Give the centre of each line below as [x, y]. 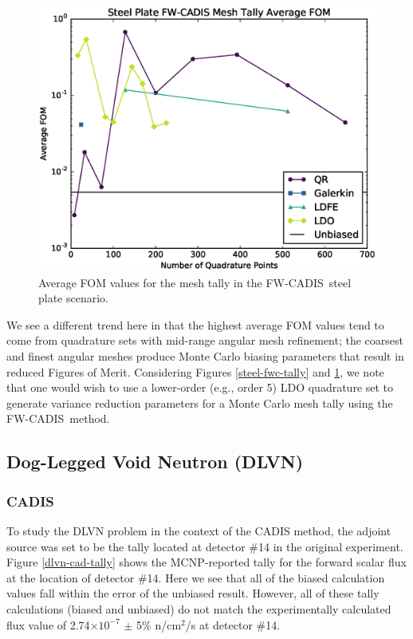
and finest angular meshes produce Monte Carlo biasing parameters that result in [205, 356]
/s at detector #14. [233, 624]
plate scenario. [74, 298]
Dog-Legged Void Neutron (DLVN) [155, 461]
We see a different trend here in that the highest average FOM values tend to [195, 324]
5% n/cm [159, 624]
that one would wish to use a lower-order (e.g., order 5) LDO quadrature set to [200, 387]
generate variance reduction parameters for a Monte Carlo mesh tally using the [200, 402]
